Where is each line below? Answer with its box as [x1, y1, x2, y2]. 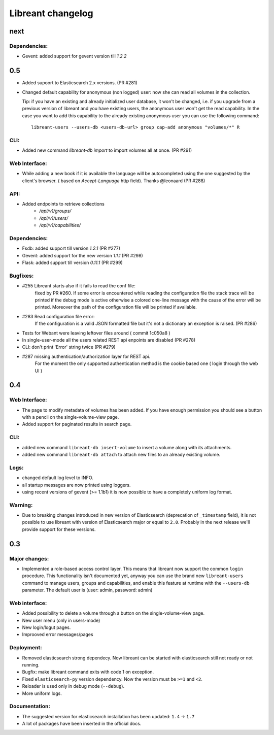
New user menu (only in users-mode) [22, 617, 100, 623]
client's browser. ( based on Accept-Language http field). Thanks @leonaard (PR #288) [22, 178, 205, 184]
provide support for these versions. [22, 526, 96, 532]
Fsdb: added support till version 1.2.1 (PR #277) [22, 245, 121, 251]
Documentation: [9, 703, 51, 710]
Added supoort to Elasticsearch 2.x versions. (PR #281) [22, 80, 138, 86]
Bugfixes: [9, 272, 34, 279]
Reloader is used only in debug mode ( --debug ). [22, 683, 124, 689]
